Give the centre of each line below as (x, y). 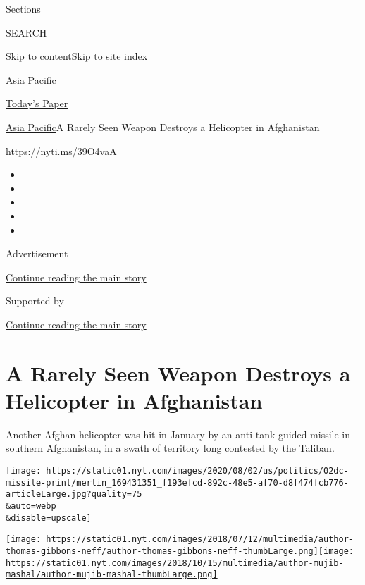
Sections (23, 8)
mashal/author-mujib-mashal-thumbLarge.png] (112, 575)
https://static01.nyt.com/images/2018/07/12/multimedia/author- (200, 540)
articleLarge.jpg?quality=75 (74, 494)
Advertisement (37, 253)
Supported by (35, 301)
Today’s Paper (37, 103)
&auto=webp (31, 506)
